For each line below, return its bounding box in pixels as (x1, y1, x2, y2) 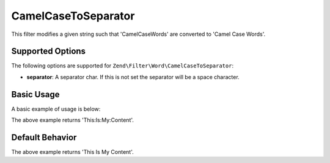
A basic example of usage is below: (11, 105, 101, 113)
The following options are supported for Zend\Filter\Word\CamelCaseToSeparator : (11, 62, 234, 69)
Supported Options (11, 46, 86, 57)
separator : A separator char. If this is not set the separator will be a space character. (26, 73, 240, 80)
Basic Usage (11, 89, 60, 100)
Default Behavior (11, 132, 77, 142)
